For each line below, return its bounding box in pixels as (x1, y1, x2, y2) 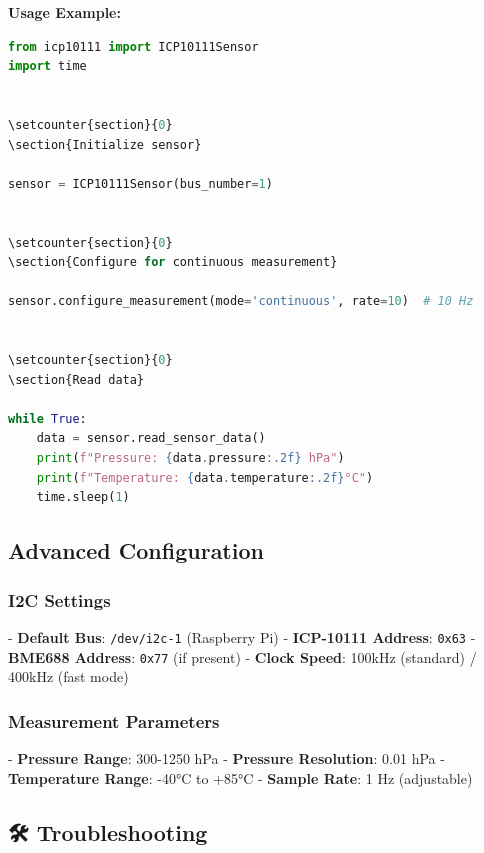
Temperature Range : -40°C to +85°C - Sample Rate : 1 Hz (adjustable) (8, 767, 473, 788)
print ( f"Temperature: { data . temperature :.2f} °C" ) (36, 470, 374, 485)
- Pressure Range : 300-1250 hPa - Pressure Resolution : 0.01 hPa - (8, 747, 445, 768)
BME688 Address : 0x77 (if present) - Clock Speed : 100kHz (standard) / (8, 646, 477, 667)
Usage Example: (8, 2, 121, 22)
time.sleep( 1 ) (36, 490, 130, 505)
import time (8, 59, 87, 74)
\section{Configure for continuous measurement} (8, 255, 338, 270)
